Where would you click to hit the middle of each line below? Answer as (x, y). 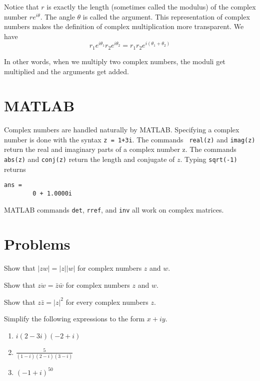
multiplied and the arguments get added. (66, 71)
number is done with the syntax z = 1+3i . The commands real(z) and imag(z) (130, 139)
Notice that (21, 7)
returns (15, 169)
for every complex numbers (107, 302)
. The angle (57, 16)
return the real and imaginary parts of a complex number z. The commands (120, 149)
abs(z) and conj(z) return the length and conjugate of (89, 159)
